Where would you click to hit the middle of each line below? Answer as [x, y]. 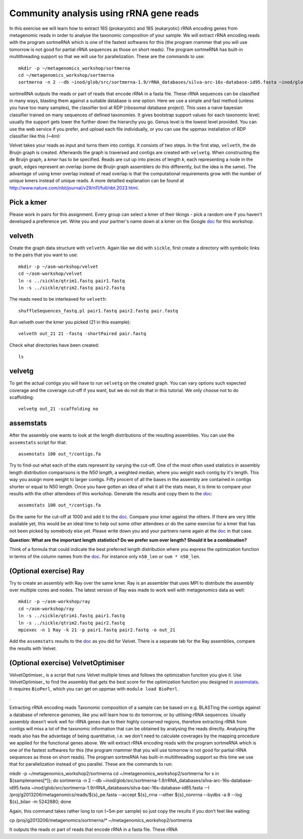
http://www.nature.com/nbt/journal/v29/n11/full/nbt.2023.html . [74, 188]
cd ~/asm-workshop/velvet [50, 274]
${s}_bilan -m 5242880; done [40, 802]
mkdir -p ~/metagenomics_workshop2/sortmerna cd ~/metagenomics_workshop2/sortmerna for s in [114, 773]
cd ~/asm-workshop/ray [46, 609]
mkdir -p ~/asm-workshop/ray [54, 602]
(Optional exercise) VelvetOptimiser [67, 663]
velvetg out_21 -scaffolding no [58, 409]
